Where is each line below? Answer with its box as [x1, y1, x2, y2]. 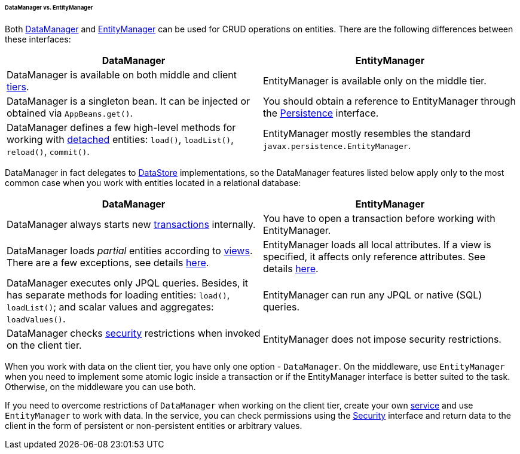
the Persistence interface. [263, 106, 379, 119]
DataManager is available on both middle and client [7, 68, 237, 81]
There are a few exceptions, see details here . [7, 256, 209, 269]
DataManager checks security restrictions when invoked [7, 327, 261, 339]
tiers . [7, 80, 29, 93]
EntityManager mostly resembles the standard [263, 127, 470, 139]
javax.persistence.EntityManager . [263, 139, 411, 151]
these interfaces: [5, 33, 71, 44]
